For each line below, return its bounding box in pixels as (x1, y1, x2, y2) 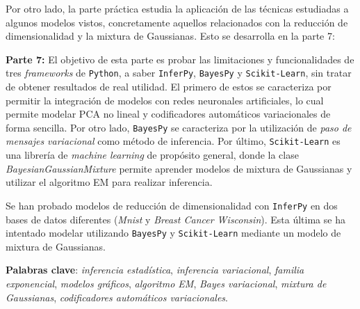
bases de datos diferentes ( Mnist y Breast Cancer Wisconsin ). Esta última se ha (6, 212, 345, 226)
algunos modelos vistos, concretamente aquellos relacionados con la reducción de (6, 15, 348, 29)
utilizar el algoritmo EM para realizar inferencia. (6, 175, 213, 189)
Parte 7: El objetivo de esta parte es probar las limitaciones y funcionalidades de (6, 51, 354, 66)
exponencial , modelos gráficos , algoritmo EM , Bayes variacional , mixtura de (6, 276, 327, 290)
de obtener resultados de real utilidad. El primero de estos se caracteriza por (6, 79, 332, 94)
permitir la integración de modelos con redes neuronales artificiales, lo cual (6, 93, 324, 107)
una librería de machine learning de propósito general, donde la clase (6, 148, 299, 162)
